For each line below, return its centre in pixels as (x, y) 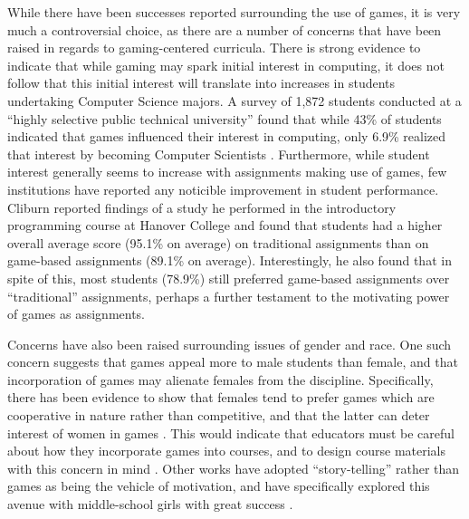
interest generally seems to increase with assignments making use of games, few (227, 172)
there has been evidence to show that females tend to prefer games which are (221, 397)
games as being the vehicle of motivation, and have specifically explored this (219, 486)
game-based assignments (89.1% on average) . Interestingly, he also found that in (230, 260)
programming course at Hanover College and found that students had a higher (225, 225)
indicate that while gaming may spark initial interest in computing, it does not (226, 65)
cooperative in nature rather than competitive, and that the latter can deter (219, 415)
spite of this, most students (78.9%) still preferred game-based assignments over (229, 278)
